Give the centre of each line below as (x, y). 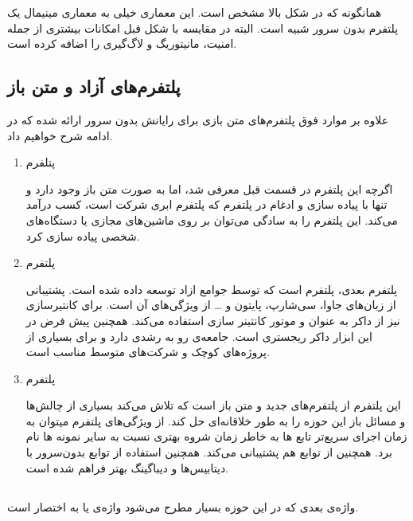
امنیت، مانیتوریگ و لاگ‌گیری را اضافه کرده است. (122, 43)
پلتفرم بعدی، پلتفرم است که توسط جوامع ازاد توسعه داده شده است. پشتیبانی (212, 289)
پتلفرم (41, 162)
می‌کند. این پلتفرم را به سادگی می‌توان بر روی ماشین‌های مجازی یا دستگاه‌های (212, 219)
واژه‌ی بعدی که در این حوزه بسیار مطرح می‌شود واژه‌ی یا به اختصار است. (183, 506)
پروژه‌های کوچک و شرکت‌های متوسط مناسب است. (148, 352)
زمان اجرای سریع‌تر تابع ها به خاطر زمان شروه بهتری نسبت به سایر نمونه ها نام (216, 436)
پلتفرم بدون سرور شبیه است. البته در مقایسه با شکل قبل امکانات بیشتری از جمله (203, 27)
